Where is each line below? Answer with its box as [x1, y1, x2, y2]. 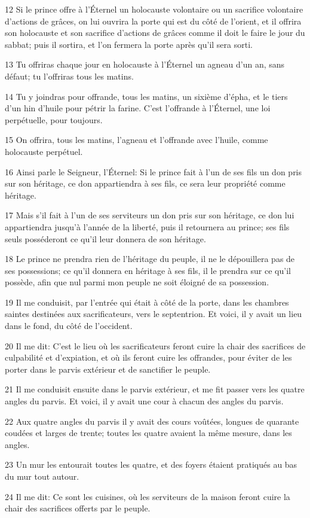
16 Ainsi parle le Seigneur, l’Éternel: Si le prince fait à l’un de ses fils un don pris [5, 165, 302, 178]
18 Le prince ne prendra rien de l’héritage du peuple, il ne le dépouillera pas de [5, 252, 295, 265]
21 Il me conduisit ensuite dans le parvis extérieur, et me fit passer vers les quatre [5, 383, 305, 395]
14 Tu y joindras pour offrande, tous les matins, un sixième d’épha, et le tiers [5, 90, 288, 102]
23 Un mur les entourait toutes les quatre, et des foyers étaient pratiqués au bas [5, 458, 297, 471]
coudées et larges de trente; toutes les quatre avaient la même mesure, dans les [5, 426, 292, 439]
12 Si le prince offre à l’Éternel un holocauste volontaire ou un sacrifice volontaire [5, 3, 303, 15]
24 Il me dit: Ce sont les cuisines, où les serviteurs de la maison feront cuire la [5, 490, 290, 502]
